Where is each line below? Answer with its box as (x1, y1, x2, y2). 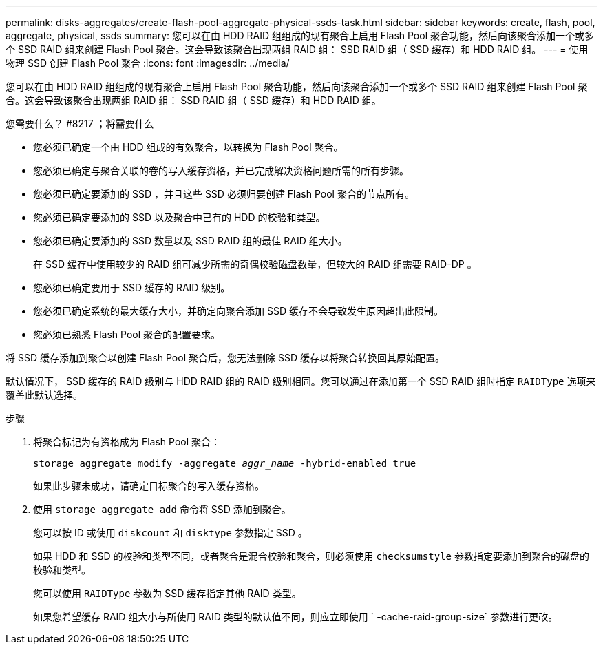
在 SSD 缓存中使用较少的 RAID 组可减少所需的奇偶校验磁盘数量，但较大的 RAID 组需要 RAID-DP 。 (33, 258, 477, 270)
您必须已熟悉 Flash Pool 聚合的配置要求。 (33, 328, 221, 340)
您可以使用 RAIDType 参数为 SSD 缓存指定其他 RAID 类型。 (33, 587, 301, 599)
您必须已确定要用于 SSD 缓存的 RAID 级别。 (33, 282, 231, 293)
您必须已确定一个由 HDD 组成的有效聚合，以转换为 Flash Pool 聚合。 (33, 141, 343, 153)
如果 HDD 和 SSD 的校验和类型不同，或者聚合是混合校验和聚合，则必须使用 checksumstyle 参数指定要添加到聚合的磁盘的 (33, 550, 589, 562)
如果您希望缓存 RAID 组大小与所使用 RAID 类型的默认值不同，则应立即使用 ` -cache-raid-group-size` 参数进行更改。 (33, 611, 558, 622)
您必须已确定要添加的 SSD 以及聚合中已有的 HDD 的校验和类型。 (33, 211, 326, 223)
